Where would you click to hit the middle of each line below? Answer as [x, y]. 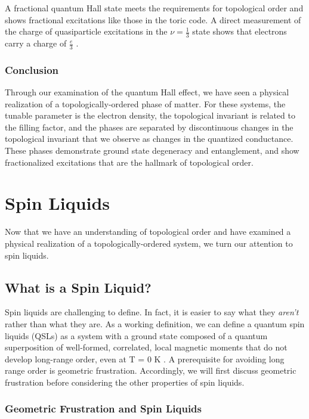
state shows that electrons [240, 31]
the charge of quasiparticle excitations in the [86, 31]
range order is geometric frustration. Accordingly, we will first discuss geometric [151, 370]
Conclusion [32, 69]
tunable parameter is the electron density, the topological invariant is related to [150, 115]
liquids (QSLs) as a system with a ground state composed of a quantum [136, 335]
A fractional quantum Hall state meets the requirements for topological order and [154, 8]
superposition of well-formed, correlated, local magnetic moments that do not [146, 347]
